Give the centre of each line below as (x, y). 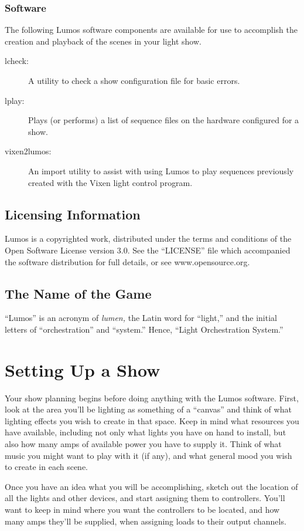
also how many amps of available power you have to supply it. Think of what (143, 444)
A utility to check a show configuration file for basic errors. (134, 80)
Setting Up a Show (83, 369)
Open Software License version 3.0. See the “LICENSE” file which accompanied (148, 250)
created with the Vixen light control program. (110, 182)
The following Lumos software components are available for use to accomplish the (151, 30)
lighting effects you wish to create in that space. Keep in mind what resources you (152, 420)
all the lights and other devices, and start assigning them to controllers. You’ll (145, 498)
